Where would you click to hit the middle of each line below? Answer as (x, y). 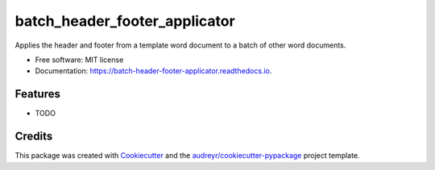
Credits (34, 137)
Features (37, 94)
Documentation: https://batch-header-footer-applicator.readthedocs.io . (153, 71)
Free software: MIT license (79, 60)
